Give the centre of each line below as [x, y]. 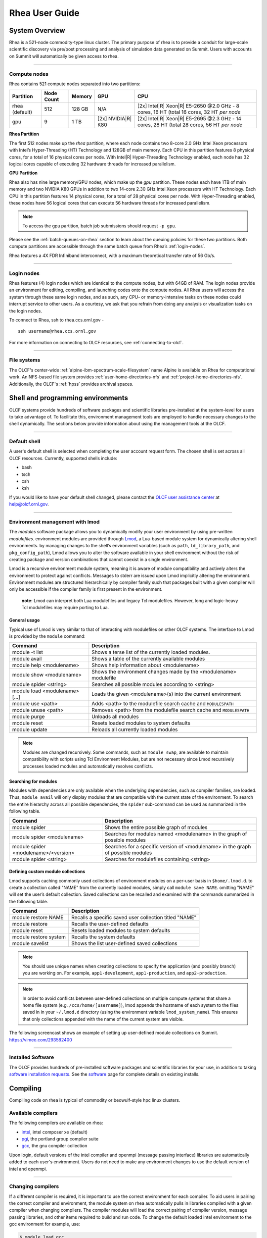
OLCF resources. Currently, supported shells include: [63, 458]
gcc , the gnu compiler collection [54, 1146]
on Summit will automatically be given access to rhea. [64, 56]
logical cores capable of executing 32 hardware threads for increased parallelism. [92, 164]
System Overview [37, 30]
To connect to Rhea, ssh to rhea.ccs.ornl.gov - [56, 320]
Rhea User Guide [44, 13]
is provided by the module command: [47, 636]
